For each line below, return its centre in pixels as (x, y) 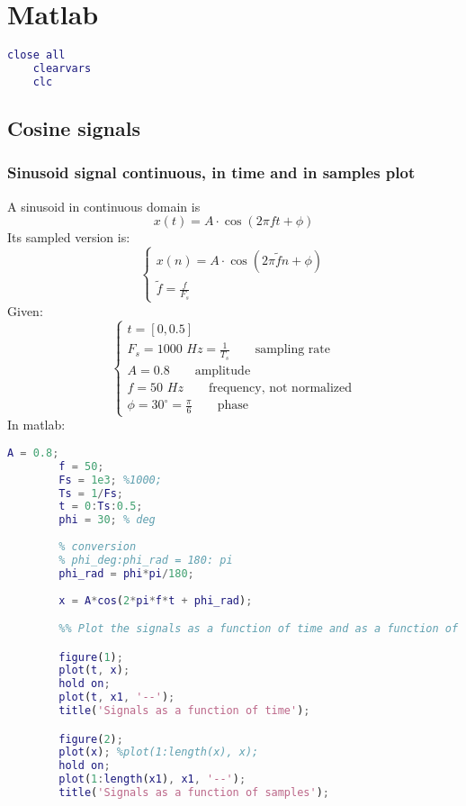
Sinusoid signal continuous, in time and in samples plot (211, 172)
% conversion (98, 547)
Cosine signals (74, 128)
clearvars (62, 68)
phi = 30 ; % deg (107, 520)
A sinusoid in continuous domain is (104, 206)
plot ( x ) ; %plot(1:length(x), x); (159, 752)
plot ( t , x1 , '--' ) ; (117, 697)
